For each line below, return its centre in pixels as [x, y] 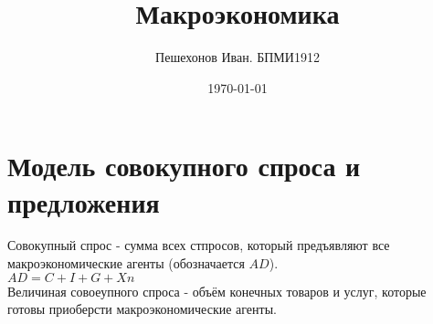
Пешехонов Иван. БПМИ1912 [238, 57]
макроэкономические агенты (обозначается [126, 263]
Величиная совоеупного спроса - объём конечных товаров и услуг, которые [217, 291]
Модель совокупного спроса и [184, 166]
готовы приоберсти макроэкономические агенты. [142, 309]
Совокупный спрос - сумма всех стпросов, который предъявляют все [199, 245]
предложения [84, 201]
